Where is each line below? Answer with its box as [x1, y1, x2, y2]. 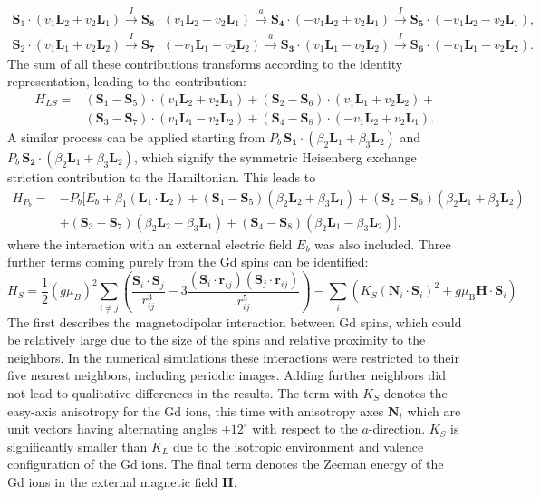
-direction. [368, 419, 426, 438]
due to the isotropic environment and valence [172, 436, 424, 455]
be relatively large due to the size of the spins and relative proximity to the [7, 330, 426, 349]
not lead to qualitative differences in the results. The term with [7, 383, 359, 402]
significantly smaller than [7, 436, 148, 455]
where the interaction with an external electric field [7, 234, 293, 253]
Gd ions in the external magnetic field [7, 472, 218, 491]
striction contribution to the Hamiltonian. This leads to [7, 167, 316, 186]
